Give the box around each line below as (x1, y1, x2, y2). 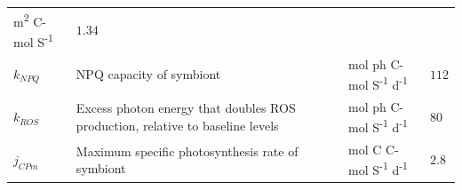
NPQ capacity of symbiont (76, 65, 221, 83)
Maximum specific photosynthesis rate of (76, 141, 299, 160)
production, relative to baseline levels (76, 116, 279, 135)
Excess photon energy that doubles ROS (76, 99, 296, 117)
